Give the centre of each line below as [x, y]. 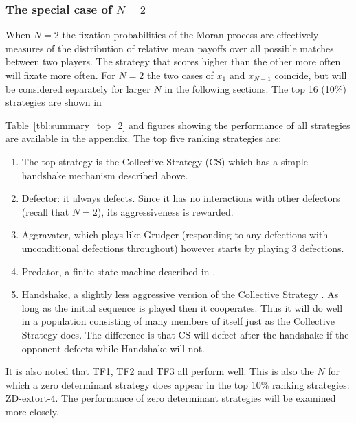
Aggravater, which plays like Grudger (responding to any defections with [175, 235]
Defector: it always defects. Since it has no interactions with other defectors [181, 198]
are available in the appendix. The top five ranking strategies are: [144, 138]
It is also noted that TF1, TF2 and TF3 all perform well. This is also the [160, 371]
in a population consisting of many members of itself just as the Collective [178, 321]
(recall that [45, 211]
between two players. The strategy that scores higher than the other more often [173, 61]
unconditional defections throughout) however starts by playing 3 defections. [183, 248]
